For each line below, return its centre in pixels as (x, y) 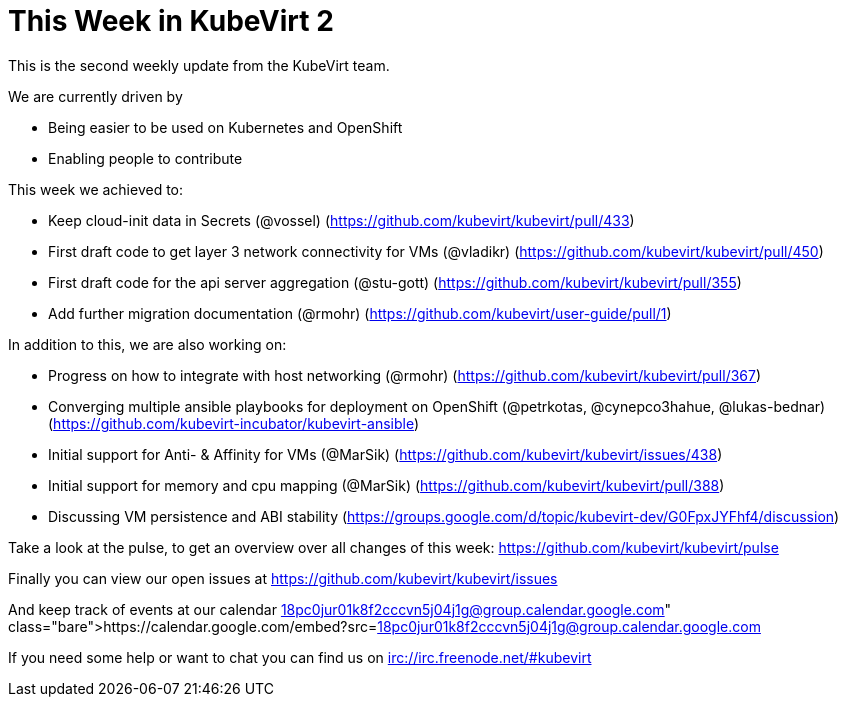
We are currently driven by (95, 96)
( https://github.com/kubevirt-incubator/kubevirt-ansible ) (234, 423)
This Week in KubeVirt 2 (171, 21)
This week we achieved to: (96, 189)
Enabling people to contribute (145, 158)
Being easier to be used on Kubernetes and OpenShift (225, 127)
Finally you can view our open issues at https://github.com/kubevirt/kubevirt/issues (283, 578)
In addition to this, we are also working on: (147, 344)
